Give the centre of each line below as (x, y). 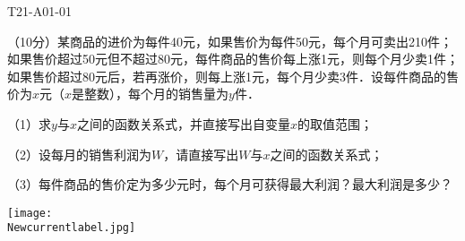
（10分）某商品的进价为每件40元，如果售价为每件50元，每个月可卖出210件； (230, 41)
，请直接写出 (201, 154)
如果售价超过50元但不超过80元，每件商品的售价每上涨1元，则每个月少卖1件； (233, 59)
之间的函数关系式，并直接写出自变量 (183, 123)
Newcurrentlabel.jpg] (72, 228)
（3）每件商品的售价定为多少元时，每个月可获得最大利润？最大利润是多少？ (230, 184)
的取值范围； (335, 123)
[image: (30, 213)
